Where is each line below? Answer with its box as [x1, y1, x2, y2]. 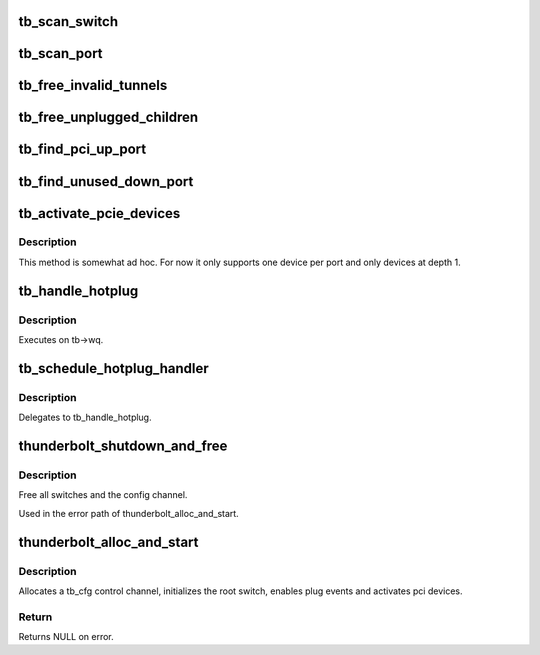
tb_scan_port [18, 45, 104, 62]
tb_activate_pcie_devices [18, 205, 181, 222]
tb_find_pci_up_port [18, 141, 147, 158]
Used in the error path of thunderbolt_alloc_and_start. [18, 507, 239, 519]
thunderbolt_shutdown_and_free [18, 437, 228, 454]
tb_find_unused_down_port [18, 173, 194, 190]
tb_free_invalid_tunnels [18, 77, 168, 94]
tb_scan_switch [18, 13, 119, 30]
